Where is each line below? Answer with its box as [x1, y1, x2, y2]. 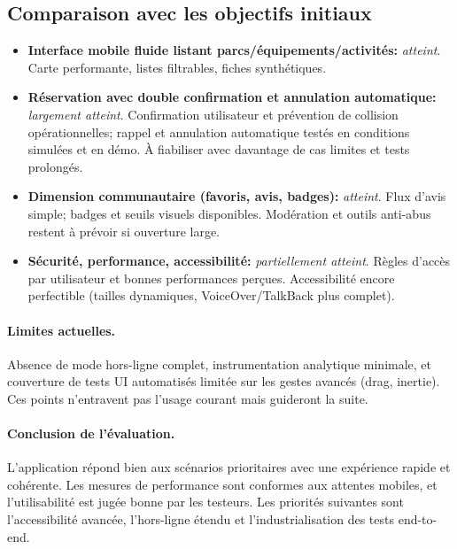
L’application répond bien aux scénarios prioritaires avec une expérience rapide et [7, 458, 451, 476]
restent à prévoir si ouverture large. [27, 221, 221, 240]
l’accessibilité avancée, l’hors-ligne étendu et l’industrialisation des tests [7, 510, 395, 529]
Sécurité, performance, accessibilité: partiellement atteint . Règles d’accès [27, 251, 451, 270]
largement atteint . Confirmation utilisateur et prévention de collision [27, 104, 399, 123]
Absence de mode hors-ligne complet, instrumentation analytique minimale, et [7, 354, 432, 373]
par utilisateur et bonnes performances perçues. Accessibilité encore [27, 268, 395, 287]
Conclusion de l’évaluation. [7, 424, 175, 443]
